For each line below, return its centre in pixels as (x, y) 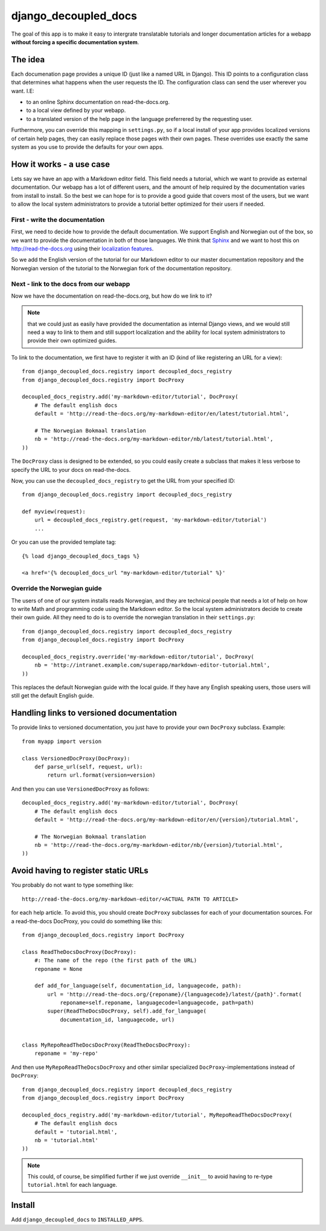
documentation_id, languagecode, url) (117, 1020)
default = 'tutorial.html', (76, 1132)
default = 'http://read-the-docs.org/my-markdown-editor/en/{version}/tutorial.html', (166, 819)
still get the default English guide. (53, 696)
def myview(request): (54, 512)
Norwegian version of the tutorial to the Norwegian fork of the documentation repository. (122, 268)
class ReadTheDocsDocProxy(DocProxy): (79, 952)
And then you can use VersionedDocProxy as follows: (80, 789)
